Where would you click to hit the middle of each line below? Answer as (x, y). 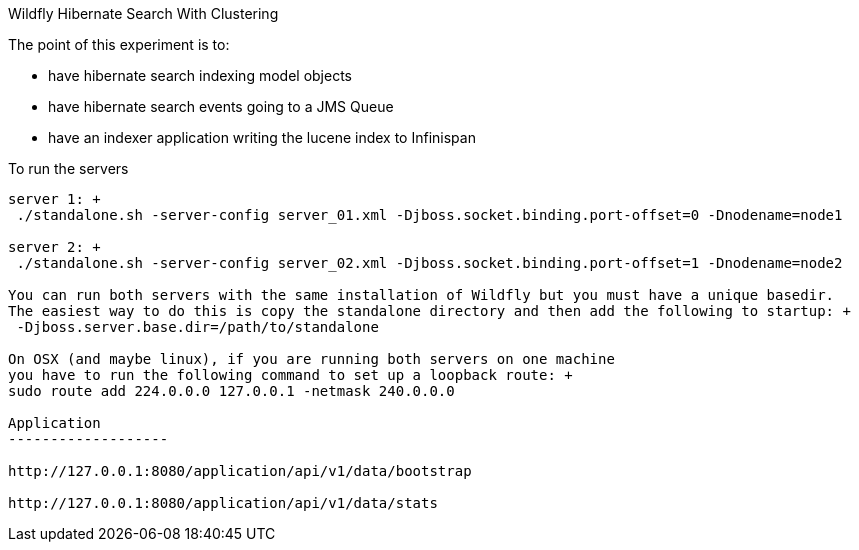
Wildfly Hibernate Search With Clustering (143, 13)
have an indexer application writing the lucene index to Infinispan (262, 137)
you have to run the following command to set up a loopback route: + (290, 375)
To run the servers (68, 168)
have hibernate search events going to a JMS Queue (221, 106)
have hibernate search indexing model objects (200, 75)
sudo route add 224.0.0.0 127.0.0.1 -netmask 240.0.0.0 (231, 391)
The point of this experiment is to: (119, 44)
